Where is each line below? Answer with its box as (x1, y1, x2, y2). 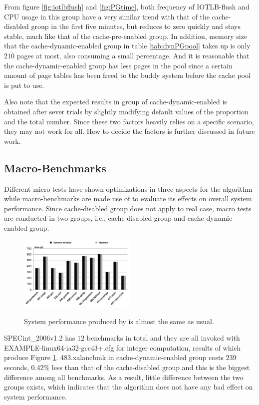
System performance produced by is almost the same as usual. (24, 316, 214, 326)
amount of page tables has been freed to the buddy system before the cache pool (4, 70, 251, 80)
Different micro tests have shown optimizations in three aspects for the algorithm (4, 183, 253, 194)
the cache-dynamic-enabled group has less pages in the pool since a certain (4, 60, 233, 70)
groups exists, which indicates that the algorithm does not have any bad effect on (4, 382, 253, 392)
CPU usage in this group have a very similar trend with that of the (4, 11, 210, 21)
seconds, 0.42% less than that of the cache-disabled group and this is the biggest (4, 362, 250, 373)
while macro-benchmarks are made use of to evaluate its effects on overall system (4, 193, 252, 204)
